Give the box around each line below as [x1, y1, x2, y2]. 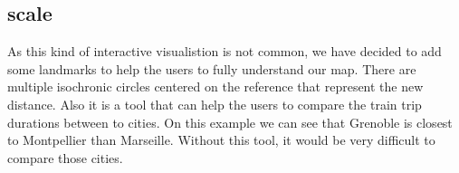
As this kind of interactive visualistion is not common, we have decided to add [7, 42, 442, 61]
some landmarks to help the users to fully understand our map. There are [7, 59, 416, 78]
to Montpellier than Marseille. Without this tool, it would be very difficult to [7, 130, 435, 149]
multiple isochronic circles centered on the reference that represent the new [7, 77, 424, 96]
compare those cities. [7, 148, 123, 167]
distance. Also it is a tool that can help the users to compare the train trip [7, 94, 422, 113]
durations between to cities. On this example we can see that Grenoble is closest [7, 112, 453, 131]
